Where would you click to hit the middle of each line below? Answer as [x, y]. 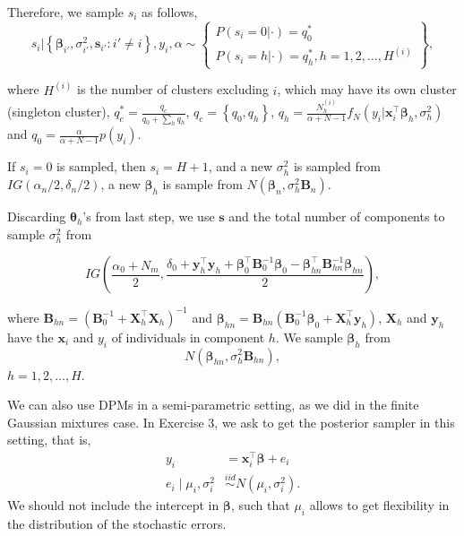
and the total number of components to [337, 216]
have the [30, 337]
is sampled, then [101, 166]
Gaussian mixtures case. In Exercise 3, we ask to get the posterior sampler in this [231, 422]
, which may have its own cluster [367, 89]
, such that [260, 505]
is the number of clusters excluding [173, 89]
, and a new [241, 166]
